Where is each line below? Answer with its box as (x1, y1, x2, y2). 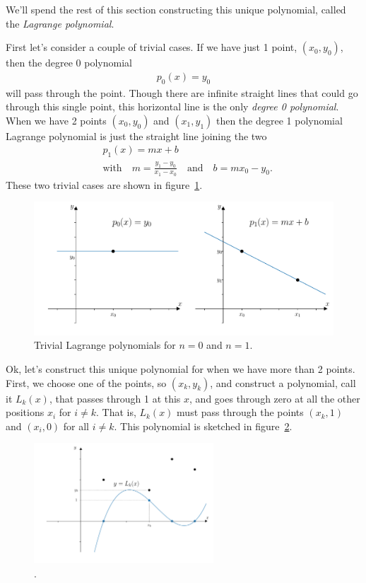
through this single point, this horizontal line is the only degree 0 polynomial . (6, 99, 339, 114)
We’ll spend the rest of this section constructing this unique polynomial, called (6, 2, 346, 16)
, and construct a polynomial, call (210, 375, 356, 390)
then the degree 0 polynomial (6, 55, 132, 70)
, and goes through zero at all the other (189, 391, 360, 405)
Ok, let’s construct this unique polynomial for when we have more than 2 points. (6, 361, 355, 376)
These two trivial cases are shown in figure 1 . (6, 177, 203, 192)
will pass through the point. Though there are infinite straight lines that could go (6, 85, 358, 100)
